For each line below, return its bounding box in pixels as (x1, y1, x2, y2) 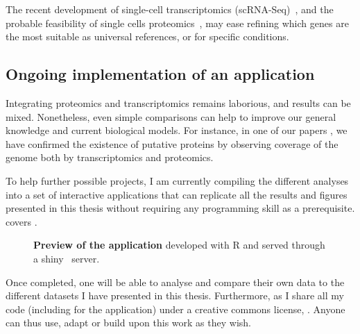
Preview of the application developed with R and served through (33, 237, 325, 252)
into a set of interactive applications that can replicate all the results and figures (6, 187, 348, 201)
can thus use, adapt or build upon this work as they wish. (6, 315, 251, 330)
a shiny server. (33, 251, 100, 265)
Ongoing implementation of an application (6, 63, 315, 85)
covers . (6, 214, 37, 228)
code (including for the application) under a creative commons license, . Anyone (6, 301, 345, 316)
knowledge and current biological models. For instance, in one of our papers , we (6, 123, 348, 137)
